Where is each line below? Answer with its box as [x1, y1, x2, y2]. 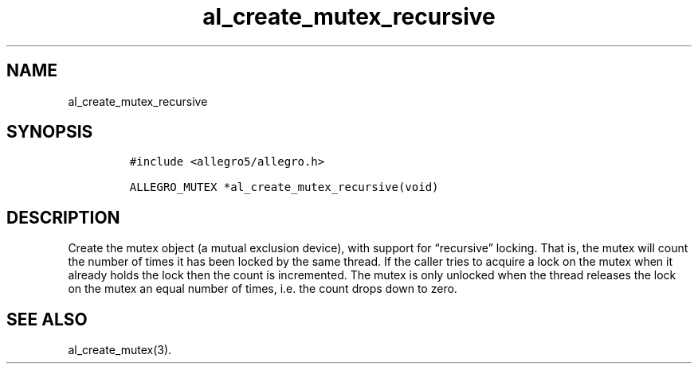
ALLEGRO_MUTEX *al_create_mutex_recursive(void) [129, 181, 439, 194]
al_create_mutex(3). [68, 343, 172, 357]
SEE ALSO [6, 309, 88, 329]
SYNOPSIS [6, 122, 93, 142]
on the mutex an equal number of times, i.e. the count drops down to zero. [68, 282, 457, 296]
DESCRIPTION [6, 207, 120, 228]
